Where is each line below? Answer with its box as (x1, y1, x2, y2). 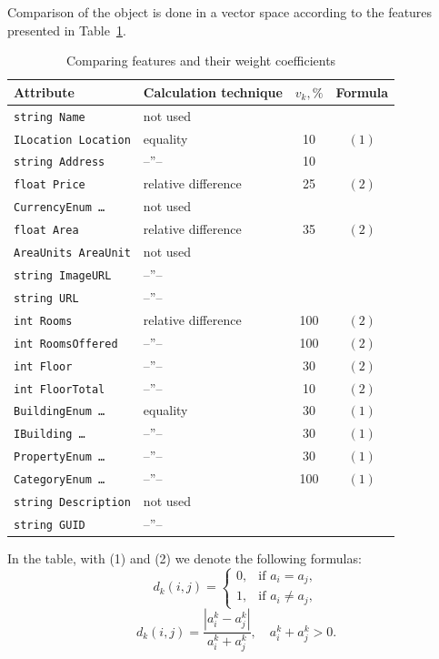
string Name (14, 110, 85, 124)
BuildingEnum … (14, 405, 105, 419)
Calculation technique (143, 82, 283, 101)
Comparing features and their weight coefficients (65, 51, 336, 70)
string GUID (14, 518, 85, 532)
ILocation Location (14, 133, 131, 147)
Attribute (14, 82, 75, 101)
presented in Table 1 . (7, 20, 126, 39)
